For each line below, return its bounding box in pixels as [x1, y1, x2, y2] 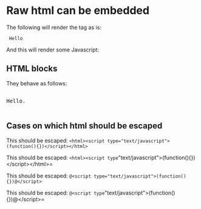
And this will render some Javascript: [6, 46, 99, 53]
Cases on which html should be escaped [6, 121, 163, 131]
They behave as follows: [6, 79, 67, 87]
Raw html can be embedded [6, 4, 150, 18]
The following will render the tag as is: [6, 24, 102, 31]
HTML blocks [6, 64, 58, 74]
